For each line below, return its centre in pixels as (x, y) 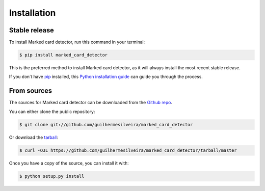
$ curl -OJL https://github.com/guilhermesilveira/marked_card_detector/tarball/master (128, 150)
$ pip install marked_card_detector (64, 55)
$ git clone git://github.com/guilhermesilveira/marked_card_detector (106, 124)
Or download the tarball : (34, 137)
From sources (31, 91)
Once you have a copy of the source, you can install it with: (69, 163)
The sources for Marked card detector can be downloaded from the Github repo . (91, 103)
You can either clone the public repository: (52, 111)
